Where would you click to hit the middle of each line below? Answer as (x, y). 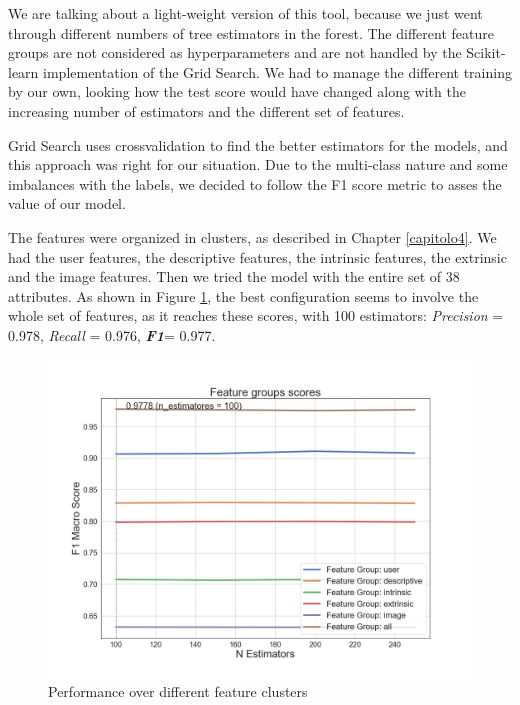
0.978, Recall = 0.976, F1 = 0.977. (112, 334)
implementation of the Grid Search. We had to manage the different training (277, 71)
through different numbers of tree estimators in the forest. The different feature (251, 32)
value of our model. (67, 203)
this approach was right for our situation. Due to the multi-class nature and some (258, 164)
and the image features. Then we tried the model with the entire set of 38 (234, 276)
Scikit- (486, 52)
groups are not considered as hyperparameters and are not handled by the (235, 52)
